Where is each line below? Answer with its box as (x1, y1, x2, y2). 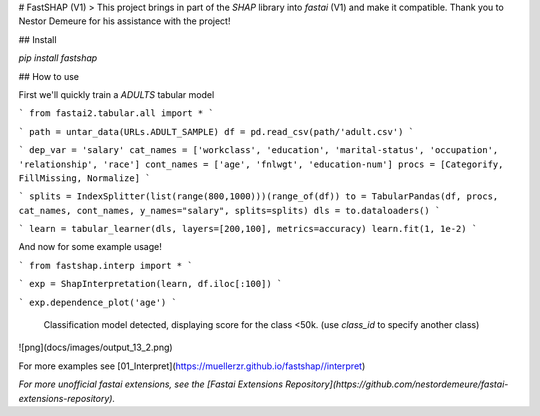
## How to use (18, 70, 80, 82)
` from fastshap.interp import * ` (18, 260, 194, 271)
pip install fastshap (18, 52, 98, 64)
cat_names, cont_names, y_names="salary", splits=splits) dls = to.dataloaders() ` (18, 205, 441, 216)
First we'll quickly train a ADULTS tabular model (18, 88, 215, 100)
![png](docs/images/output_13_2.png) (18, 341, 174, 354)
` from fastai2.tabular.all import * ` (18, 108, 214, 119)
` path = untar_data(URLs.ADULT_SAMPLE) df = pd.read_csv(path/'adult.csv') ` (18, 126, 415, 137)
